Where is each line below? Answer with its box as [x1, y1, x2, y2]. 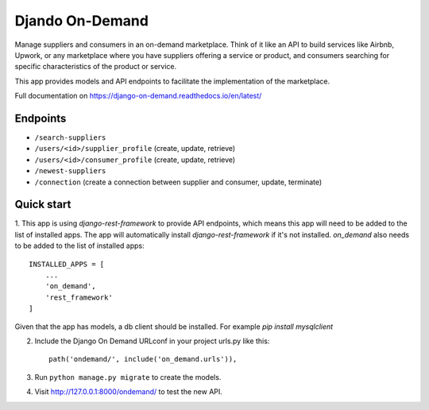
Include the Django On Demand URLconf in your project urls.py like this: [34, 336, 270, 346]
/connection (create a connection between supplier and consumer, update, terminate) [34, 177, 323, 187]
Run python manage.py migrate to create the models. [34, 372, 222, 381]
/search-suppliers [34, 133, 106, 142]
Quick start [14, 198, 71, 211]
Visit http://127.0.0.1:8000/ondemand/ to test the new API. [34, 387, 222, 396]
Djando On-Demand [14, 12, 149, 29]
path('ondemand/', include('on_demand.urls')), [48, 354, 238, 364]
